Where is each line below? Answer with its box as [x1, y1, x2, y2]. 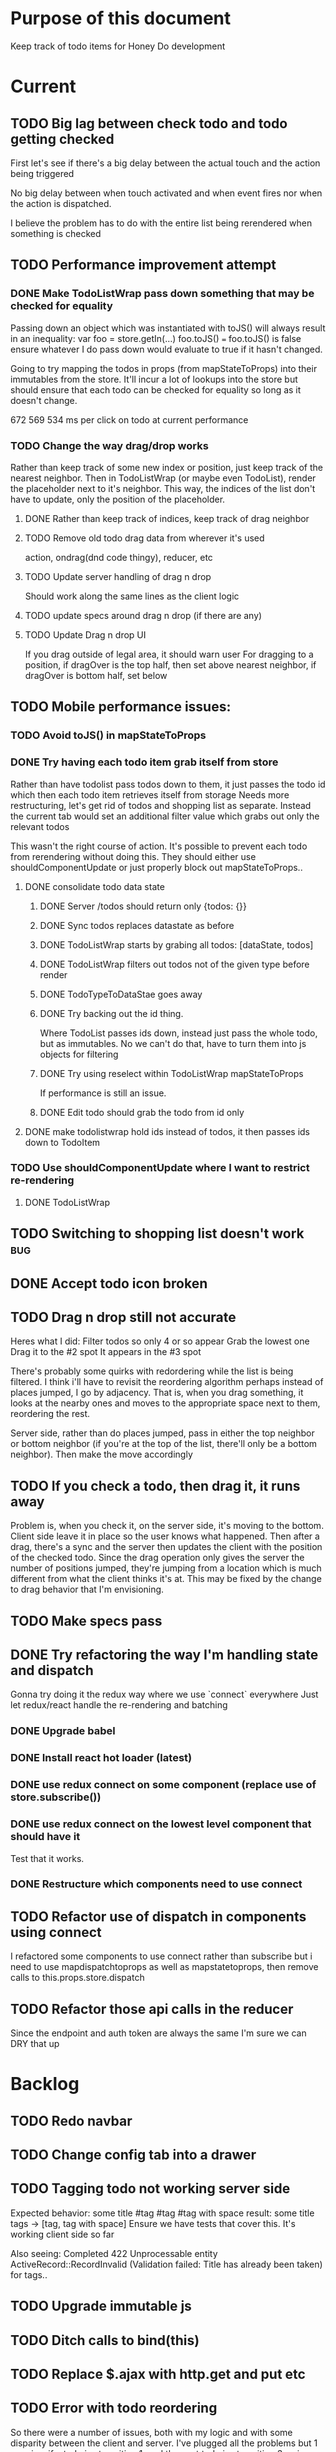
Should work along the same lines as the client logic [24, 590, 240, 602]
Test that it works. [10, 1852, 85, 1864]
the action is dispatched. [10, 197, 112, 209]
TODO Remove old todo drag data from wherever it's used [24, 532, 265, 544]
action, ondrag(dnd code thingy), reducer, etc [24, 551, 213, 563]
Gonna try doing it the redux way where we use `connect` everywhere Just [10, 1688, 319, 1701]
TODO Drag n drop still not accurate [10, 1309, 237, 1326]
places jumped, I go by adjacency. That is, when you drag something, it [10, 1387, 304, 1399]
